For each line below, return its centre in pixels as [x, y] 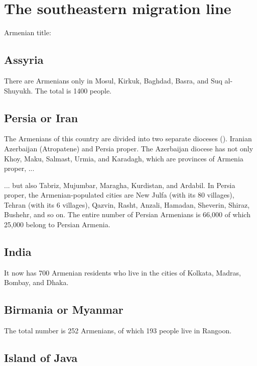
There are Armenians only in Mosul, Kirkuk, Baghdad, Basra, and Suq [113, 80]
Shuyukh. [19, 90]
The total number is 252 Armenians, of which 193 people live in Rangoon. [118, 331]
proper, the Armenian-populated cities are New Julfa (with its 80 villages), [119, 195]
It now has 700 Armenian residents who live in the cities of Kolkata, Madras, [122, 272]
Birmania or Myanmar [64, 309]
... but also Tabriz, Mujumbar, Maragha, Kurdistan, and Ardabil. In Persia [120, 185]
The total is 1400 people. [73, 90]
